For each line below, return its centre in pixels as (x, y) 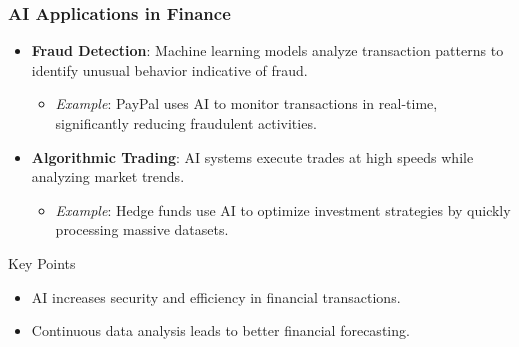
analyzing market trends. (108, 176)
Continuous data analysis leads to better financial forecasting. (220, 330)
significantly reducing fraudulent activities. (186, 123)
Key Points (42, 262)
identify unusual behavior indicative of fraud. (169, 69)
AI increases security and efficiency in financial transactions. (216, 296)
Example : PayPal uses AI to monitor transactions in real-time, (246, 103)
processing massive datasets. (142, 229)
